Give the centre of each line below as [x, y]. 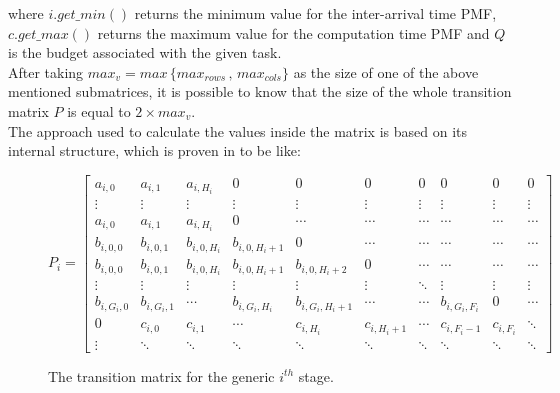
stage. [316, 375]
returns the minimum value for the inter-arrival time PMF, [315, 13]
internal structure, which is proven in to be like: [154, 150]
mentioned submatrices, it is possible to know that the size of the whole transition [260, 91]
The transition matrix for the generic [161, 375]
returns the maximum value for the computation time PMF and [293, 32]
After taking [46, 71]
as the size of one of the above [386, 71]
